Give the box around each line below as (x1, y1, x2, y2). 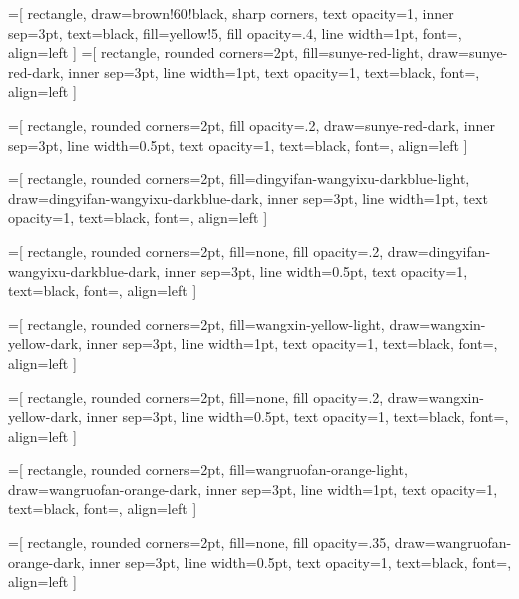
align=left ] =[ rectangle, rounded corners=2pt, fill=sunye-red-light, (8, 42, 424, 63)
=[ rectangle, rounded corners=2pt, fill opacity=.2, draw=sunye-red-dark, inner (8, 114, 496, 135)
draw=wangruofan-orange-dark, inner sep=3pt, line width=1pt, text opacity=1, (8, 478, 498, 499)
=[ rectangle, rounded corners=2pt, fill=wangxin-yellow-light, (8, 313, 385, 334)
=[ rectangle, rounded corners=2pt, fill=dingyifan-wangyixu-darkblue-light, (8, 168, 470, 189)
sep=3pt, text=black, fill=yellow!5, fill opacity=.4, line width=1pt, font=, (8, 22, 462, 43)
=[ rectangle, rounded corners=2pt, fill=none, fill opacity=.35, (8, 532, 391, 553)
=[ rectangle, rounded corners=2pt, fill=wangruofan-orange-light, (8, 459, 408, 480)
